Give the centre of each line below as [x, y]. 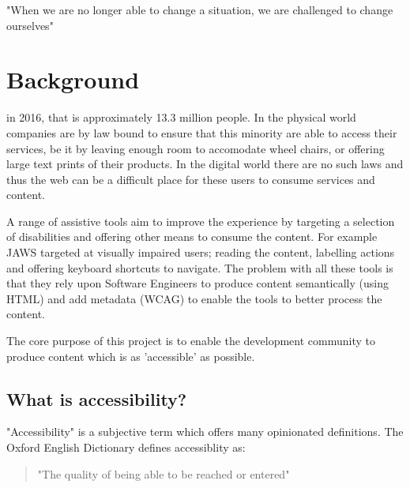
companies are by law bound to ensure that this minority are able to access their [202, 132]
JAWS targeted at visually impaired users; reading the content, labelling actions [201, 252]
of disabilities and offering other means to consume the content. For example [192, 236]
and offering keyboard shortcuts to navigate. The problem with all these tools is [200, 267]
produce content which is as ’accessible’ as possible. [131, 356]
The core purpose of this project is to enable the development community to [191, 341]
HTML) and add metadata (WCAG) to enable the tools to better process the [194, 298]
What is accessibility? [97, 398]
